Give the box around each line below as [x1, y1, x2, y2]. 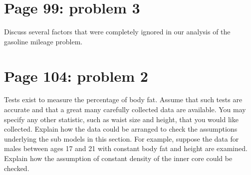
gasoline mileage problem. [4, 36, 83, 46]
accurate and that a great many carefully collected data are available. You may [4, 104, 246, 115]
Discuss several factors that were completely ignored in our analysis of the [4, 26, 231, 37]
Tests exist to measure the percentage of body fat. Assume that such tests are [4, 94, 243, 105]
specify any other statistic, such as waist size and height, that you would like [4, 114, 239, 124]
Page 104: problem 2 [4, 65, 148, 86]
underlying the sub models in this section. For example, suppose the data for [4, 133, 239, 144]
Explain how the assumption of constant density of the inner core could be [4, 153, 233, 163]
